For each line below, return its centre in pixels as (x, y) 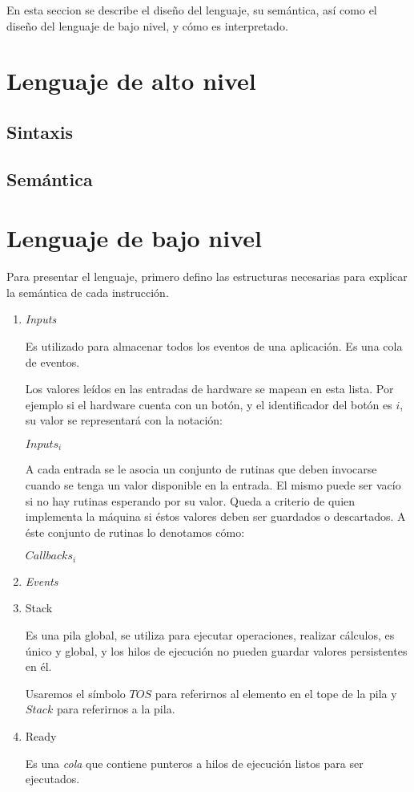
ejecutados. (52, 779)
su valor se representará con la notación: (124, 420)
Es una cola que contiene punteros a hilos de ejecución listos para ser (194, 763)
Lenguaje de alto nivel (131, 81)
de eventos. (52, 361)
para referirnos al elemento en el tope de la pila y (276, 693)
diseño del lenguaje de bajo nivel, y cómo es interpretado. (147, 25)
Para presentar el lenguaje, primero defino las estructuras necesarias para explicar (207, 276)
